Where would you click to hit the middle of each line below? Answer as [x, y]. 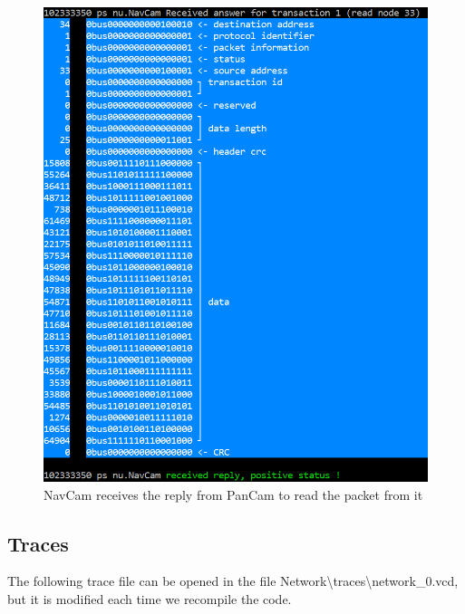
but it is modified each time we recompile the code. [150, 598]
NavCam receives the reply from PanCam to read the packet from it [233, 494]
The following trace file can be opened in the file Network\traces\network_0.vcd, [233, 581]
